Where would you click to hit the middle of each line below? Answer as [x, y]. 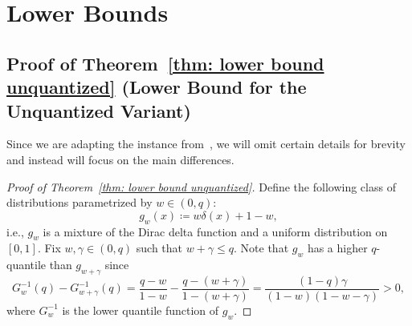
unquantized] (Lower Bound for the [157, 87]
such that [159, 248]
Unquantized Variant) [99, 110]
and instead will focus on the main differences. [120, 159]
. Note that [261, 248]
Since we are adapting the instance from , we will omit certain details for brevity [206, 144]
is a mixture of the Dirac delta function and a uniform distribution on [215, 231]
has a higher [337, 248]
